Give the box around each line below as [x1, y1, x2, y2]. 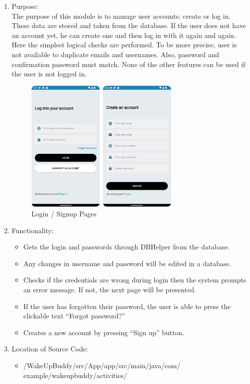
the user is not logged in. [11, 69, 87, 79]
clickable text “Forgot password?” [23, 311, 125, 321]
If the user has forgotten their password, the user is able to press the [23, 301, 231, 311]
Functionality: [11, 225, 54, 235]
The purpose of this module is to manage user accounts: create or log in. [11, 10, 231, 21]
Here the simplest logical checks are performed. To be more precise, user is [11, 39, 237, 50]
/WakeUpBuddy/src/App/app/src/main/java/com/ [23, 360, 180, 370]
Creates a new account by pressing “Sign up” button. [23, 327, 184, 337]
